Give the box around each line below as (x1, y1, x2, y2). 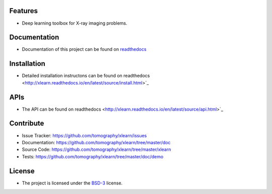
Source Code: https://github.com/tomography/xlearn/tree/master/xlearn (22, 146, 171, 153)
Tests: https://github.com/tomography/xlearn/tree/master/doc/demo (22, 153, 164, 159)
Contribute (9, 119, 44, 128)
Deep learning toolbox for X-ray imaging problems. (22, 20, 128, 26)
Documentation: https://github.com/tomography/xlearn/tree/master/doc (22, 139, 171, 145)
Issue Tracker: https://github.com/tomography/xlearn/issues (22, 132, 147, 138)
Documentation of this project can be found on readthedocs (22, 46, 147, 52)
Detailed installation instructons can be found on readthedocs (22, 73, 150, 79)
